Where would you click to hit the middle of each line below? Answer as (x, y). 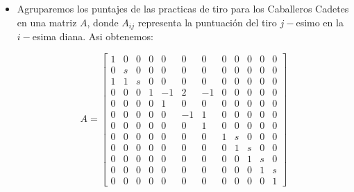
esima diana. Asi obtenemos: (93, 36)
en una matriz (47, 22)
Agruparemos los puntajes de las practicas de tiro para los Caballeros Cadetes (183, 8)
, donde (103, 22)
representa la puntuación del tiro (207, 22)
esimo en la (320, 22)
